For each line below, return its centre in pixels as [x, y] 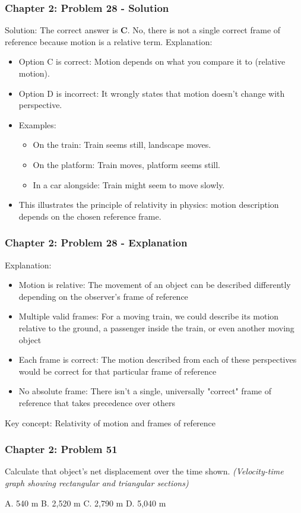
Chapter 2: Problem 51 [61, 449]
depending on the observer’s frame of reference [103, 296]
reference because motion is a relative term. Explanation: [109, 41]
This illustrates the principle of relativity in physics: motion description [149, 205]
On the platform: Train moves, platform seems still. [127, 164]
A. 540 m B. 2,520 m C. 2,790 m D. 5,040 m [85, 503]
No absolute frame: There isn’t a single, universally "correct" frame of [145, 391]
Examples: [37, 124]
